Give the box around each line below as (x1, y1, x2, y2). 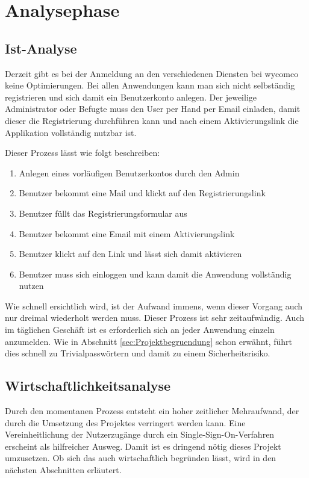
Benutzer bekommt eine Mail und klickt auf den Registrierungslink (19, 187, 266, 199)
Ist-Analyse (5, 39, 77, 57)
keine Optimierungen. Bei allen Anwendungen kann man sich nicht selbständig (5, 79, 295, 92)
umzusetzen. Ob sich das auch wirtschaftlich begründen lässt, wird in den (5, 452, 276, 464)
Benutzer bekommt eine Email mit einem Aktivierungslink (19, 227, 235, 240)
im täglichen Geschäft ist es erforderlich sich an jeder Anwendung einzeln (5, 323, 275, 336)
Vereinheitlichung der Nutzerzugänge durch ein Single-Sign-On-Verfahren (5, 428, 275, 441)
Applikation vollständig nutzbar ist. (5, 126, 137, 138)
